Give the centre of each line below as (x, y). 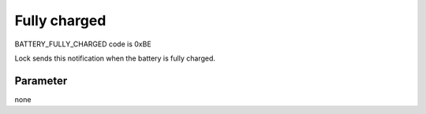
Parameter (41, 81)
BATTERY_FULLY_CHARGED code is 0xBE (83, 44)
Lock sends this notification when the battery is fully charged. (115, 58)
